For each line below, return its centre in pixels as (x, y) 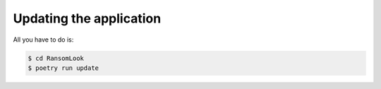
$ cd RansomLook (56, 58)
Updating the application (87, 18)
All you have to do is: (43, 40)
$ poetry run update (63, 68)
